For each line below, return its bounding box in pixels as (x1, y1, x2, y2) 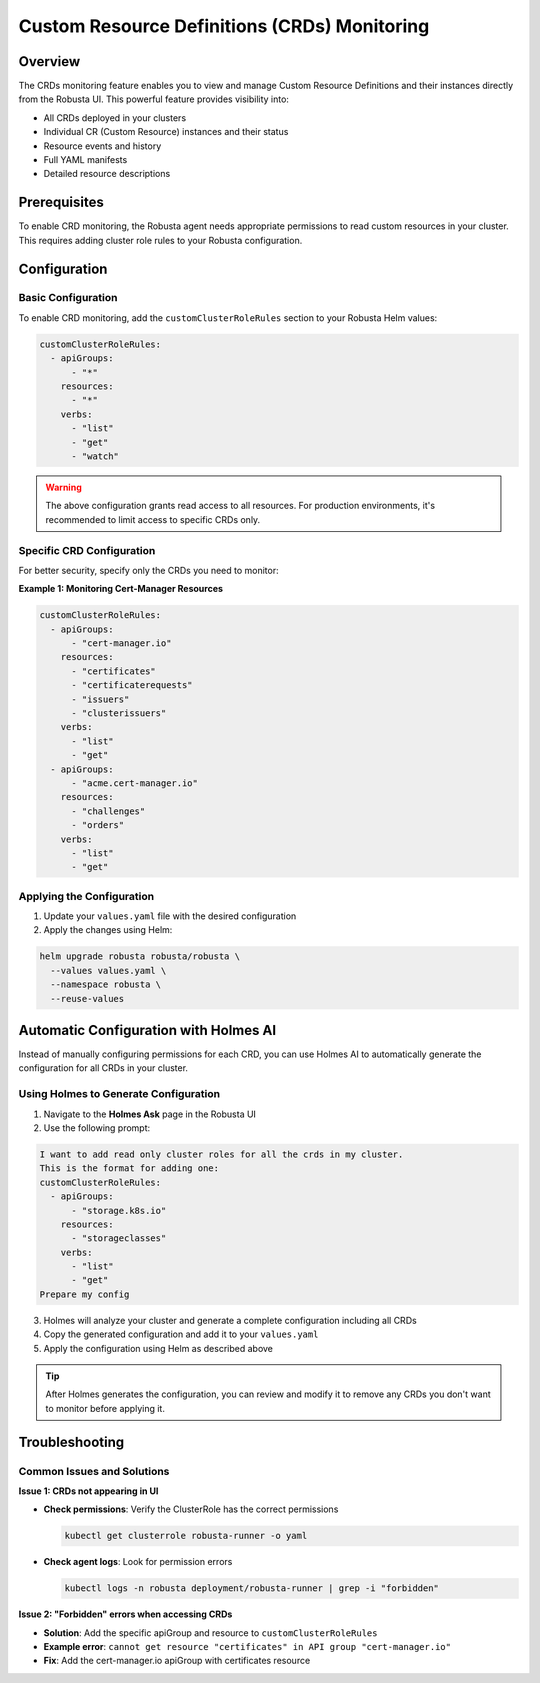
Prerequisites (18, 194, 104, 211)
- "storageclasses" (71, 1233, 167, 1244)
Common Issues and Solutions (18, 1464, 170, 1478)
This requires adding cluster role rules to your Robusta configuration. (18, 234, 303, 246)
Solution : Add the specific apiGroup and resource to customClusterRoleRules (43, 1626, 378, 1639)
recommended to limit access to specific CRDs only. (45, 513, 261, 525)
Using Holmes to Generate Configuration (18, 1087, 220, 1101)
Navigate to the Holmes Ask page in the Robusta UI (43, 1108, 257, 1120)
